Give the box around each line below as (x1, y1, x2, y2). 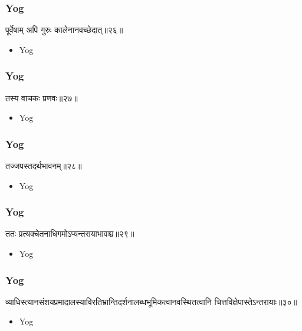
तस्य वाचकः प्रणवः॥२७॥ (5, 91, 78, 104)
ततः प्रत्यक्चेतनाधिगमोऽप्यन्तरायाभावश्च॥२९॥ (5, 227, 134, 240)
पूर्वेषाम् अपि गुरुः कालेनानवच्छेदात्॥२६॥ (5, 24, 123, 36)
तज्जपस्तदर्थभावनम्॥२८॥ (5, 160, 82, 172)
